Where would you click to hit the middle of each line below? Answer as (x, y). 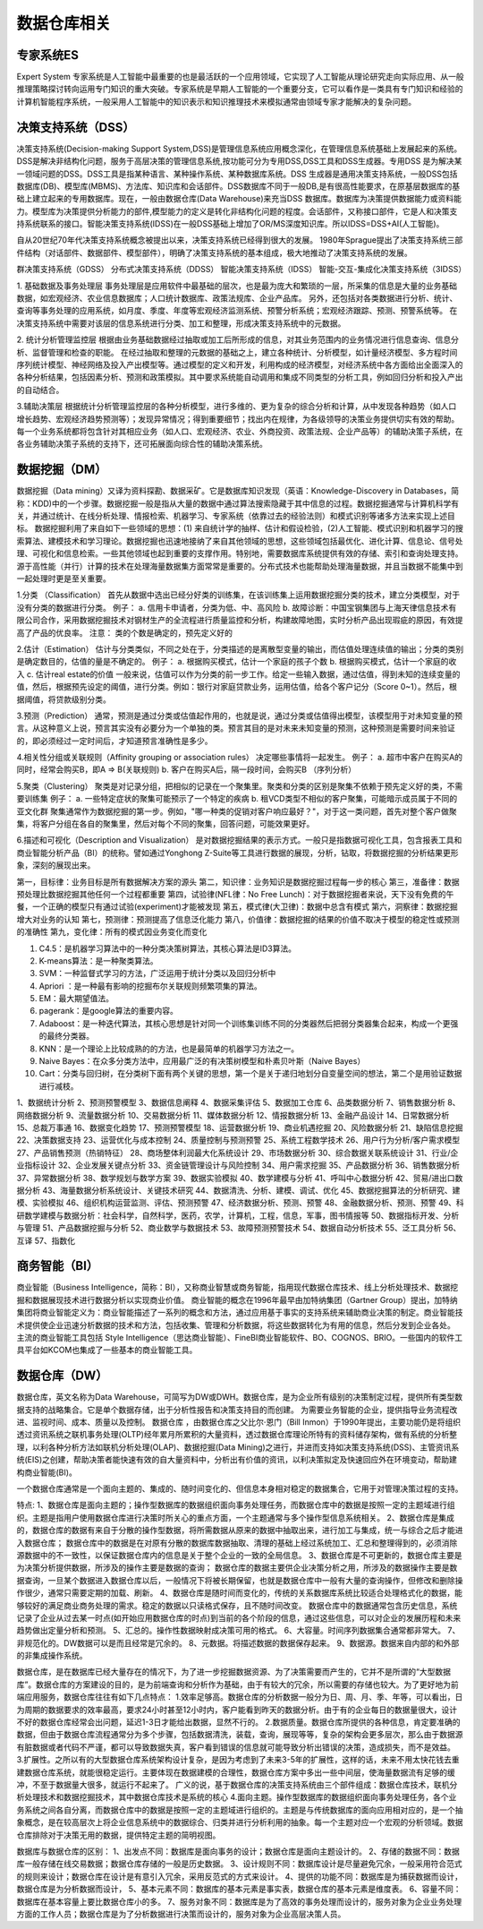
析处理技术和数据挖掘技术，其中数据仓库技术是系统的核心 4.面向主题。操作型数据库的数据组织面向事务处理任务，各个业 (237, 1797)
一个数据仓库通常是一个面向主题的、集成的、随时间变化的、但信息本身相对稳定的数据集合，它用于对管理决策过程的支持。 (240, 1489)
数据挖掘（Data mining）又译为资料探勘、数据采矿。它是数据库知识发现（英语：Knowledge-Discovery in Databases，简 (238, 491)
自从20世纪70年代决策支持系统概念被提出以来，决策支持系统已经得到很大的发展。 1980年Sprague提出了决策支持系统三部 (240, 240)
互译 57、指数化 (46, 1240)
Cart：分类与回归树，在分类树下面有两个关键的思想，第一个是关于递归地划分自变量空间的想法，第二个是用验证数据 (250, 1074)
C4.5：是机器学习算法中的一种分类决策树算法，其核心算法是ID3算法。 (168, 948)
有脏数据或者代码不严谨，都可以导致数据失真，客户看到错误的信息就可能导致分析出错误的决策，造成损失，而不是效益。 (236, 1747)
